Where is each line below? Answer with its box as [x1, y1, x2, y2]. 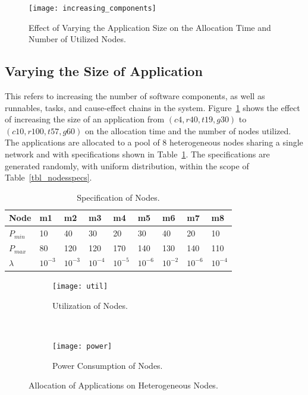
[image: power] [52, 342, 112, 350]
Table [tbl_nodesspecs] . [5, 171, 92, 184]
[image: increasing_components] [29, 4, 156, 12]
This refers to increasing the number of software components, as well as [5, 90, 265, 102]
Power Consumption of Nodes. [52, 359, 163, 371]
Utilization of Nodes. [52, 299, 128, 311]
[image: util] [52, 282, 108, 291]
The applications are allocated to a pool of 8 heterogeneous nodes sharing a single [5, 136, 303, 148]
